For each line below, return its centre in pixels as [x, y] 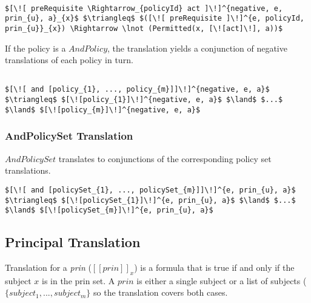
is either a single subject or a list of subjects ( [222, 280]
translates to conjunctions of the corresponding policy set [165, 158]
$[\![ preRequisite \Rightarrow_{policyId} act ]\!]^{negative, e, [144, 8]
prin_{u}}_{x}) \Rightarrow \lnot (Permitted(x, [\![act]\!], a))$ [144, 28]
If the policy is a [35, 48]
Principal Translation [73, 242]
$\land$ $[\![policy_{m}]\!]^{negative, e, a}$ [103, 110]
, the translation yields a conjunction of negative [197, 48]
